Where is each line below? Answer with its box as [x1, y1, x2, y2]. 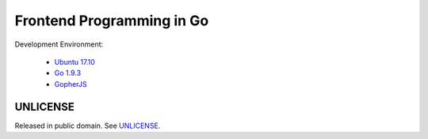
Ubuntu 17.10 [54, 57, 95, 66]
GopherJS [54, 79, 87, 88]
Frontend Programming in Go [14, 12, 209, 29]
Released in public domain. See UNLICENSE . [14, 121, 161, 130]
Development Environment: [14, 39, 104, 49]
